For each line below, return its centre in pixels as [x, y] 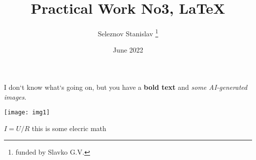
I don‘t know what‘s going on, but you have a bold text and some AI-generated [126, 87]
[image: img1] [27, 113]
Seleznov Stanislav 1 [128, 33]
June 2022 [128, 50]
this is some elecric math [69, 128]
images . [15, 96]
